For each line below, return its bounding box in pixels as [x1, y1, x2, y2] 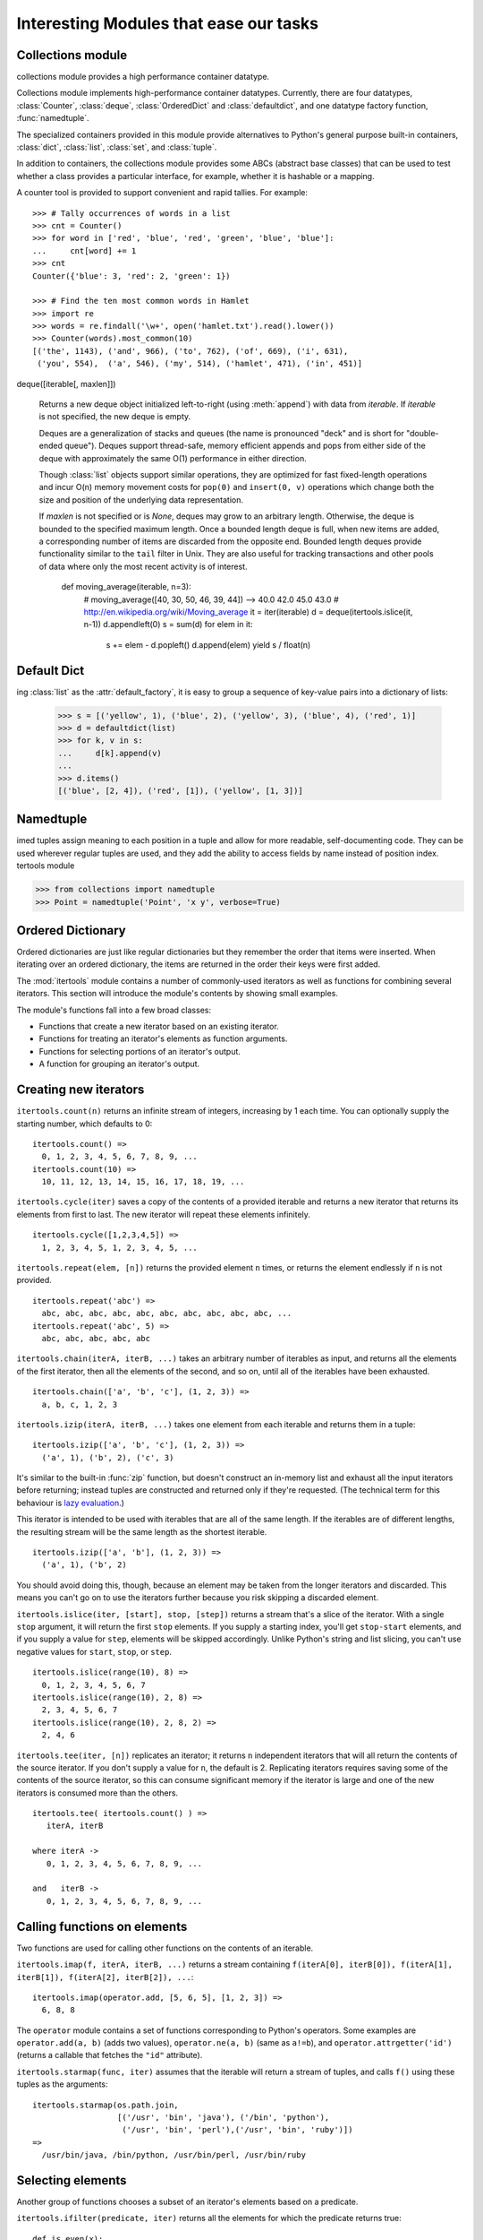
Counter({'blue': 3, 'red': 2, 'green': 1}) [32, 271, 232, 281]
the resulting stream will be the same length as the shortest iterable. [16, 1526, 267, 1537]
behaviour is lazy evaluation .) [16, 1497, 125, 1508]
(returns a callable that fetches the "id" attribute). [16, 2050, 203, 2061]
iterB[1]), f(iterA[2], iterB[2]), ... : [16, 1971, 194, 1982]
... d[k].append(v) [57, 748, 163, 758]
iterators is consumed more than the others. [16, 1788, 179, 1798]
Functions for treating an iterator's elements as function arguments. [38, 1033, 288, 1044]
